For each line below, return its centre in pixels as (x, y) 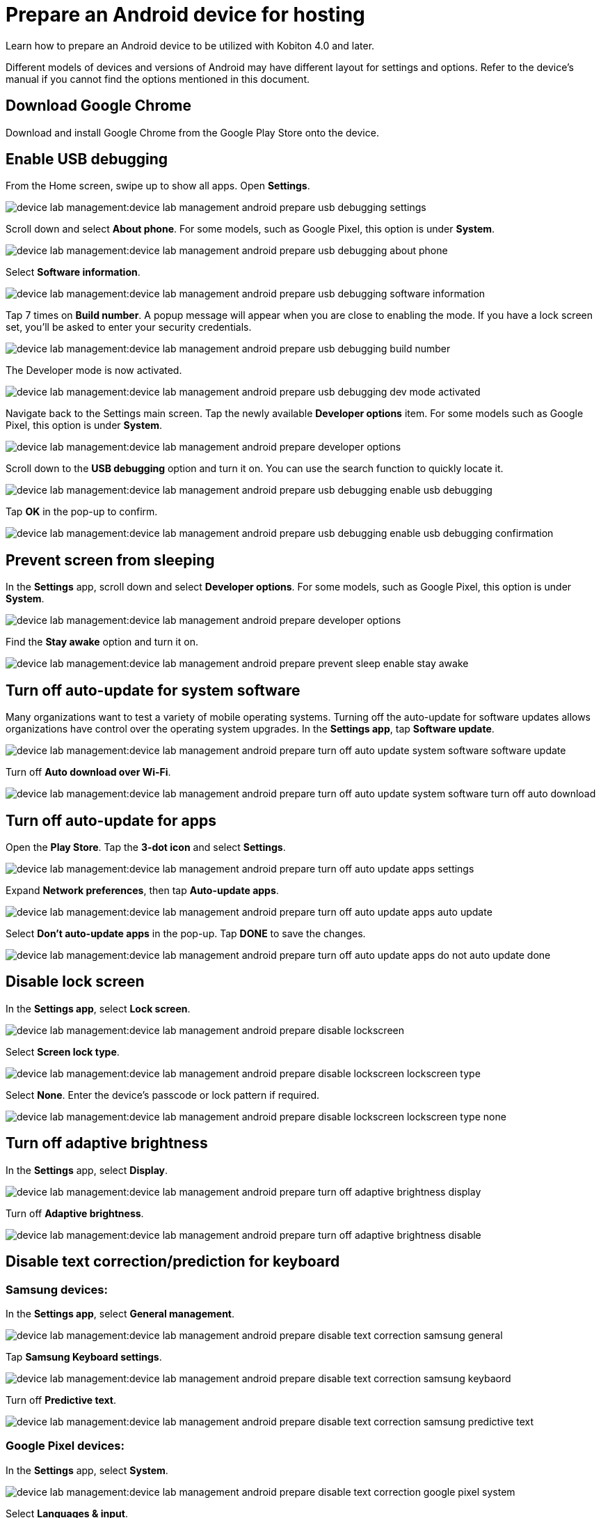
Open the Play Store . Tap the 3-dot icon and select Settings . (146, 847)
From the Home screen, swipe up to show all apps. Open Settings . (158, 186)
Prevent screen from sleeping (110, 560)
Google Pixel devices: (65, 1446)
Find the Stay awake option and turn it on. (102, 642)
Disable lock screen (75, 982)
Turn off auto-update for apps (111, 820)
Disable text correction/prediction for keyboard (173, 1262)
